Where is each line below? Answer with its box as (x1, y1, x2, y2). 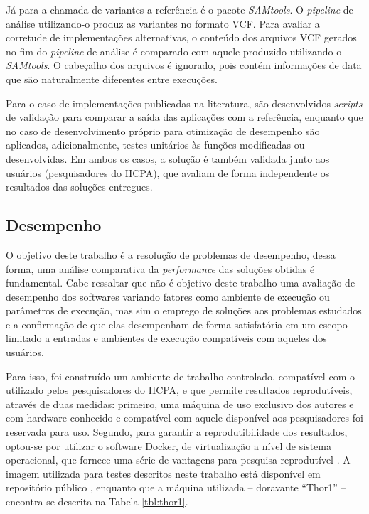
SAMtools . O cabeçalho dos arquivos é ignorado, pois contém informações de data (6, 58, 362, 73)
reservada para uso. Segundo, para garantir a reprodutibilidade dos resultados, (6, 424, 348, 439)
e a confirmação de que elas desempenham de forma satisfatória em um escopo (6, 316, 348, 331)
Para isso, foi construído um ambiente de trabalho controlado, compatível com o (6, 368, 355, 383)
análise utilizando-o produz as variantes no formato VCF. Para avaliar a (6, 16, 320, 31)
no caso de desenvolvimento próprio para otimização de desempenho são (6, 123, 320, 138)
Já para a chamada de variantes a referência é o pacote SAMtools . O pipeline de (6, 2, 353, 16)
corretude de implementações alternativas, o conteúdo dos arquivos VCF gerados (6, 30, 357, 45)
